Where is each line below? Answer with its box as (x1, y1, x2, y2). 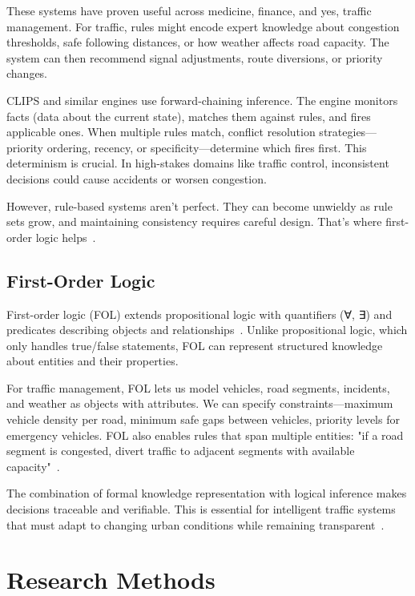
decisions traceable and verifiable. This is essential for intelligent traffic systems (6, 501, 396, 517)
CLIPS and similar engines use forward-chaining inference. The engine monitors (6, 91, 398, 108)
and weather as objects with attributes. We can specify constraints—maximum (6, 395, 393, 412)
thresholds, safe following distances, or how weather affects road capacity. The (6, 34, 389, 50)
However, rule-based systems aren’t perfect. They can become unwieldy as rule (6, 197, 393, 214)
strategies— (319, 123, 377, 140)
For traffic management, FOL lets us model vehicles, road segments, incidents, (6, 379, 390, 396)
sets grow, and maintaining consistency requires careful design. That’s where (6, 213, 382, 230)
